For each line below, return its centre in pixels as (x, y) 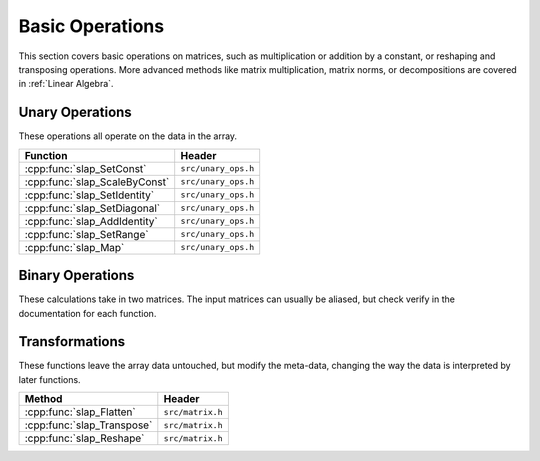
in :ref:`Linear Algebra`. (66, 84)
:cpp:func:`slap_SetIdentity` (89, 195)
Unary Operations (75, 112)
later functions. (49, 379)
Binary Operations (76, 275)
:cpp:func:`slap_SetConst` (85, 168)
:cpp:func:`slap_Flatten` (80, 412)
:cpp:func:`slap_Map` (74, 247)
